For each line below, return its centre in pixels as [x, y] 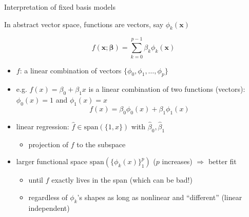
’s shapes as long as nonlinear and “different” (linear [160, 197]
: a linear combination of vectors [71, 70]
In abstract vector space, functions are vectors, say [84, 24]
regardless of [48, 197]
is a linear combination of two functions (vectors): [167, 89]
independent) [49, 208]
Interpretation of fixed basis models [60, 7]
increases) [177, 161]
